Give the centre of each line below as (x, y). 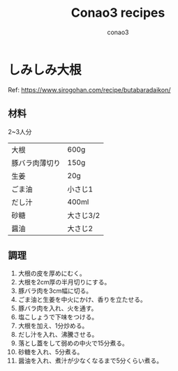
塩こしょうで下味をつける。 (58, 317)
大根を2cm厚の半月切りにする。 (64, 282)
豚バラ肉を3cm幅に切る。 (55, 291)
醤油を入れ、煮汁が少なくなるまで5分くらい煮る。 (90, 361)
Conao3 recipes (118, 13)
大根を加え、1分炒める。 (53, 326)
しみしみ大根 (45, 70)
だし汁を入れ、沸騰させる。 (58, 335)
